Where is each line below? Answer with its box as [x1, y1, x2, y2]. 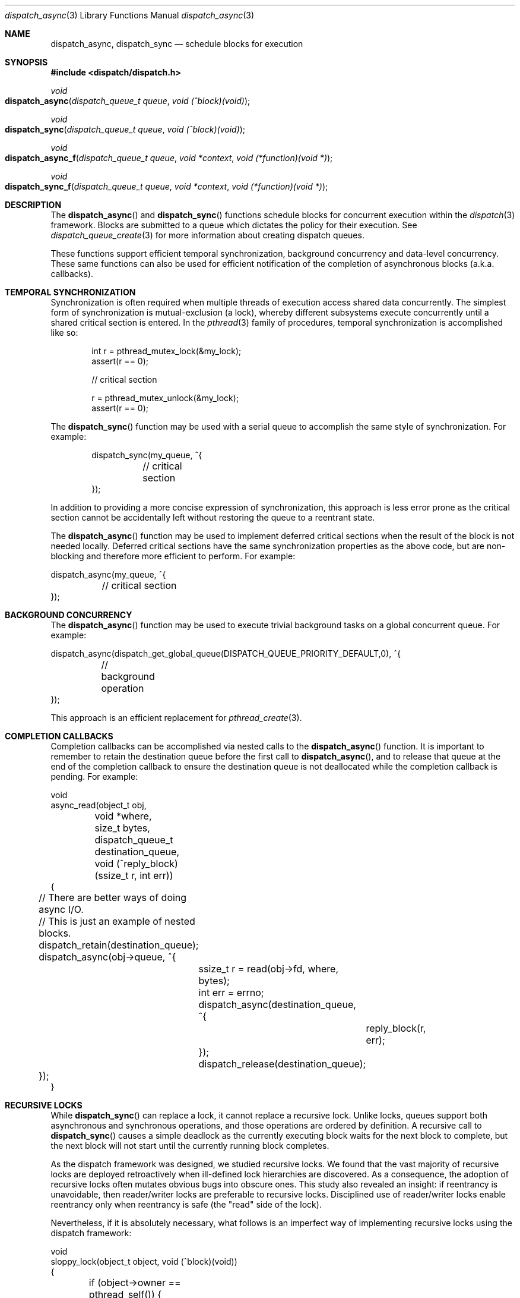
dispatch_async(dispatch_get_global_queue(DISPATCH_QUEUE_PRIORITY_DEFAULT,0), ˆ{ [50, 648, 401, 659]
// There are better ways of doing [39, 891, 187, 903]
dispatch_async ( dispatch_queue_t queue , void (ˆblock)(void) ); [5, 96, 251, 106]
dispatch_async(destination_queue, [198, 998, 356, 1010]
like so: [50, 327, 78, 338]
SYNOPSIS [5, 57, 48, 67]
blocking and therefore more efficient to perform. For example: [50, 551, 296, 561]
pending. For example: [50, 771, 138, 782]
